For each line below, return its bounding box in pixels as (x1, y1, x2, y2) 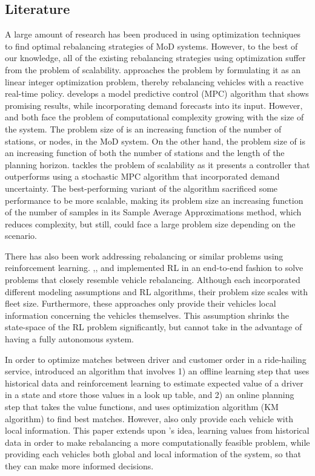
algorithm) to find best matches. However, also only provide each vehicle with (5, 412, 293, 425)
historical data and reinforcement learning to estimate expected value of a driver (5, 376, 303, 389)
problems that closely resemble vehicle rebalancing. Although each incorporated (5, 273, 300, 286)
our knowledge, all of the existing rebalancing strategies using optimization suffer (5, 51, 306, 64)
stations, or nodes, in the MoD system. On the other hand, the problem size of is (5, 134, 305, 147)
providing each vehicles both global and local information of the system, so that (5, 448, 301, 460)
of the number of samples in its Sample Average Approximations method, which (5, 206, 302, 218)
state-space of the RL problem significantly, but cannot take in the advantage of (5, 321, 302, 333)
